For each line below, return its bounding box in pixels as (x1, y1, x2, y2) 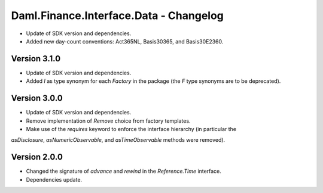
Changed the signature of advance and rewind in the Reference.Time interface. (26, 167, 221, 175)
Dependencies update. (26, 176, 83, 183)
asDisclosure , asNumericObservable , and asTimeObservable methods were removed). (11, 136, 226, 144)
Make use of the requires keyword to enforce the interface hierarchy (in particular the (26, 125, 236, 132)
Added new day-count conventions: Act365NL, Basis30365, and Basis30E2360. (26, 38, 224, 45)
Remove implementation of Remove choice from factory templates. (26, 117, 191, 124)
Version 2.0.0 (11, 152, 63, 162)
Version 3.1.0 (11, 54, 61, 64)
